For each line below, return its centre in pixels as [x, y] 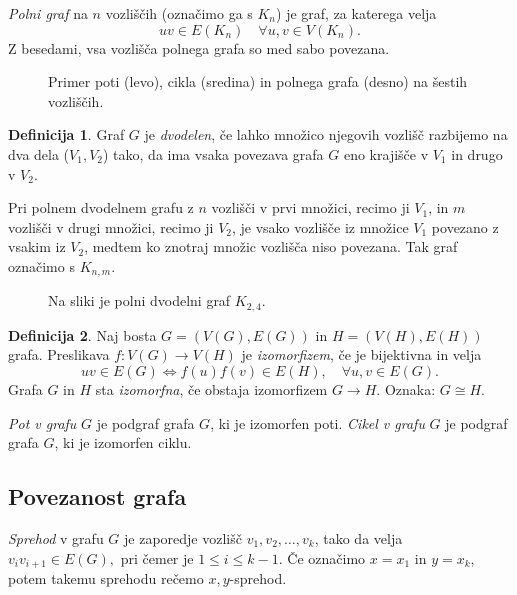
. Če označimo [322, 557]
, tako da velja [358, 538]
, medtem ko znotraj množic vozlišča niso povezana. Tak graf [271, 246]
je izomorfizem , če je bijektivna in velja [361, 354]
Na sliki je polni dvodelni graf [139, 300]
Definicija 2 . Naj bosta [82, 334]
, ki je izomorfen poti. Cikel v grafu [317, 422]
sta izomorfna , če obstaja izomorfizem [211, 389]
